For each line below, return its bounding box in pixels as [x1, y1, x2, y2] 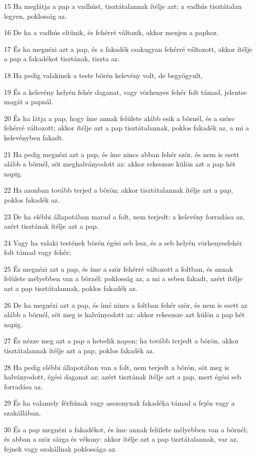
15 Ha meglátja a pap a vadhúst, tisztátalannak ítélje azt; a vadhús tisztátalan [4, 1, 242, 11]
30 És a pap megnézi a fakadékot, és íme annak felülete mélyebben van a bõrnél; [4, 424, 248, 434]
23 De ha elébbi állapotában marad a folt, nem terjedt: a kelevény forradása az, [4, 211, 245, 221]
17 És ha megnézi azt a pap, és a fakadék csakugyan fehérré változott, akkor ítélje [4, 43, 253, 54]
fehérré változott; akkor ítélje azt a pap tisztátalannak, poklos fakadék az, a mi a [4, 123, 249, 133]
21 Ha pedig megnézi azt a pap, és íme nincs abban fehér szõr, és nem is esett [4, 149, 240, 159]
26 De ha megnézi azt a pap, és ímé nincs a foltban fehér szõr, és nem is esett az [4, 299, 248, 310]
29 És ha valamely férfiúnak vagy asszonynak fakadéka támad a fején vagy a [4, 398, 235, 408]
